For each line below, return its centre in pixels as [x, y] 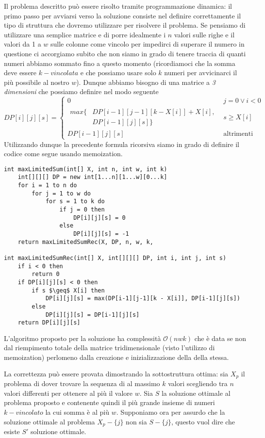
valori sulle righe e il [204, 34]
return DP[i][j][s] [49, 323]
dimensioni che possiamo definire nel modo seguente [81, 91]
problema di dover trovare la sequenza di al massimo [82, 383]
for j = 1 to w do [61, 193]
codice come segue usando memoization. [63, 154]
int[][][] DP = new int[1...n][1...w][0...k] [92, 177]
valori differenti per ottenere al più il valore [68, 393]
